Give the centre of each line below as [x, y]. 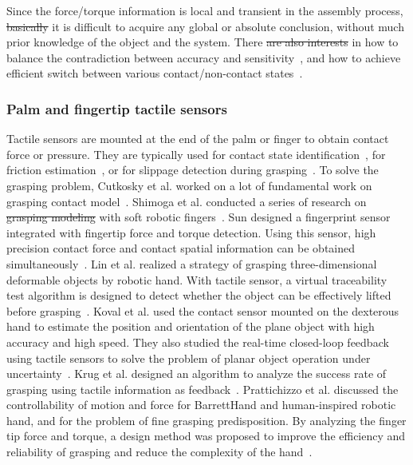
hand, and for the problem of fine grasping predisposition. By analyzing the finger [206, 420]
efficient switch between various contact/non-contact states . [155, 73]
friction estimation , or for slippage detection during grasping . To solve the [193, 170]
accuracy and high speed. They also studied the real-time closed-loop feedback [198, 342]
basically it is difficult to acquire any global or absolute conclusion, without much [205, 26]
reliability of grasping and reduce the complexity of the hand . [159, 452]
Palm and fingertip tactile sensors [117, 108]
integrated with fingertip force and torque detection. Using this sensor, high [191, 232]
